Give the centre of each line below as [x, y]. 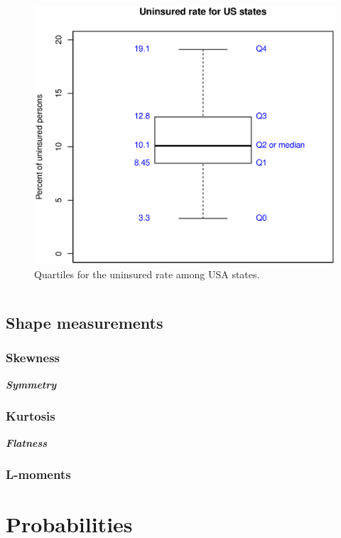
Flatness [27, 442]
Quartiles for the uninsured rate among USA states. [147, 274]
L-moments [38, 474]
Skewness [33, 358]
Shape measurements [85, 323]
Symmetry [31, 384]
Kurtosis [31, 416]
